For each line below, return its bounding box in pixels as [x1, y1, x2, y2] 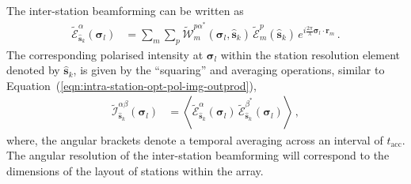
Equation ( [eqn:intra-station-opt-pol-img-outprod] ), [6, 77, 257, 93]
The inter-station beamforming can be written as [6, 2, 244, 18]
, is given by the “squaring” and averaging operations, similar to [73, 62, 385, 78]
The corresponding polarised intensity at [6, 46, 204, 62]
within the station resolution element [220, 46, 401, 62]
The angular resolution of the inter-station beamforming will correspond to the [6, 147, 390, 163]
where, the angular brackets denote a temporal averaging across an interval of [6, 131, 383, 148]
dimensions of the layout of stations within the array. [6, 162, 264, 178]
